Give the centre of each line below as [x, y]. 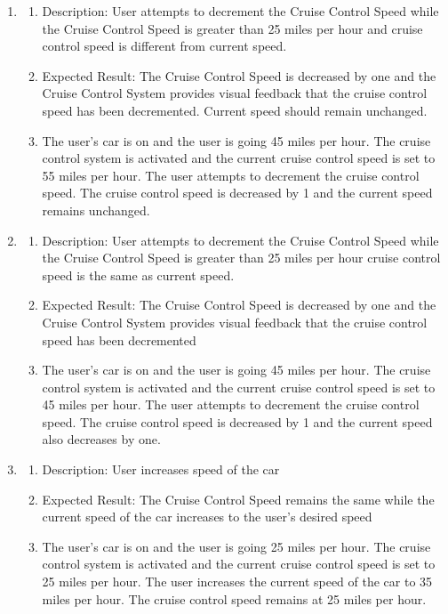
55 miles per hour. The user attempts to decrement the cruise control [231, 175]
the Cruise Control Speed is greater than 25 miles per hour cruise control [241, 258]
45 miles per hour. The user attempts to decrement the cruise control [231, 404]
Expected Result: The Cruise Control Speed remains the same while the [238, 499]
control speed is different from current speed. [164, 46]
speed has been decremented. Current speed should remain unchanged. [235, 110]
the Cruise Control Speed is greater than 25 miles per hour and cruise [232, 28]
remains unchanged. [96, 210]
